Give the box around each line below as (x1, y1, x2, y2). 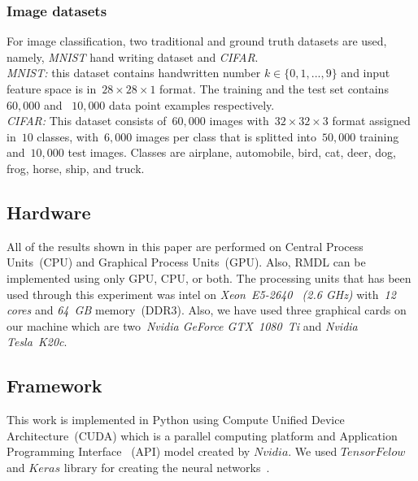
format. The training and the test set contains (159, 80, 389, 97)
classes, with (37, 128, 99, 145)
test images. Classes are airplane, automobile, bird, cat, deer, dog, (67, 144, 396, 161)
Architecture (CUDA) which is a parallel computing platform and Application (7, 427, 398, 444)
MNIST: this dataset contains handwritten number (7, 64, 261, 81)
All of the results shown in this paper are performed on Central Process (7, 237, 364, 254)
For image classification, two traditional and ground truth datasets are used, (7, 32, 387, 50)
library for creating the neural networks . (63, 458, 270, 475)
